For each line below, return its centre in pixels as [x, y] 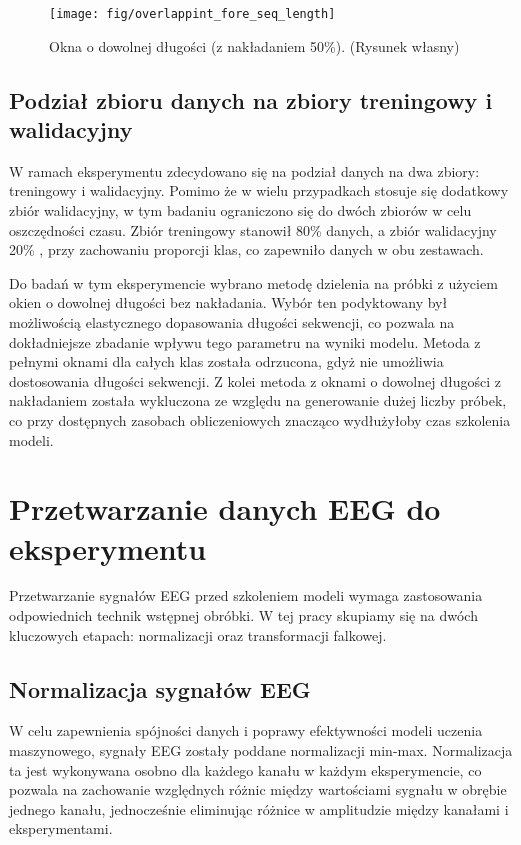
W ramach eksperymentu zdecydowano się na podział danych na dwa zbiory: [244, 170]
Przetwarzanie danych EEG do [225, 508]
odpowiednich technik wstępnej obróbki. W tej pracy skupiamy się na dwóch [243, 615]
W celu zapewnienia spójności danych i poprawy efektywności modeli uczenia [246, 730]
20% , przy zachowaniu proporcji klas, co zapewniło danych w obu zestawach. [246, 249]
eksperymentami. [61, 828]
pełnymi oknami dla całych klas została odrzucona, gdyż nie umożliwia [226, 361]
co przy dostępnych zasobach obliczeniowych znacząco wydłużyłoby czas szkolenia [260, 419]
